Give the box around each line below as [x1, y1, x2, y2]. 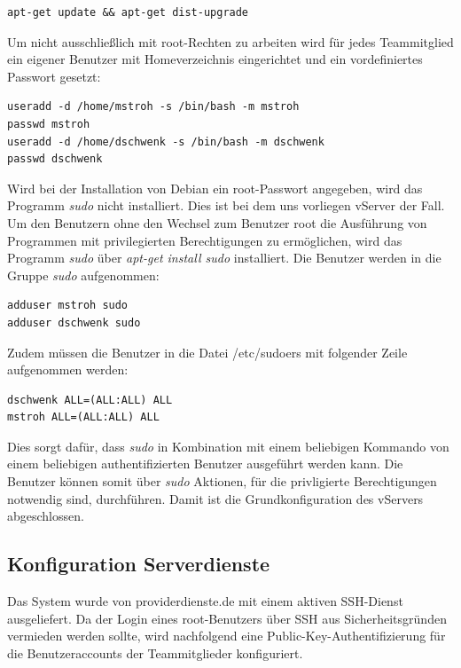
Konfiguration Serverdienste [7, 550, 270, 578]
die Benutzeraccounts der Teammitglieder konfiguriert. [7, 643, 303, 662]
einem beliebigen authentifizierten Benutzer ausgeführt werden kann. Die [7, 454, 403, 473]
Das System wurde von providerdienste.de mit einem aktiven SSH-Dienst [7, 592, 403, 610]
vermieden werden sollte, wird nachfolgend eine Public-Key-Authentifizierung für [7, 626, 446, 645]
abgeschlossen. [7, 507, 84, 525]
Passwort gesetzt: [7, 67, 101, 85]
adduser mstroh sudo [7, 299, 129, 312]
